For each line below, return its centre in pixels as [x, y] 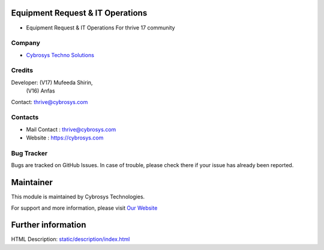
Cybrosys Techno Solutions [60, 55]
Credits [22, 70]
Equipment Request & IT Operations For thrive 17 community [100, 28]
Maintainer [32, 182]
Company [25, 43]
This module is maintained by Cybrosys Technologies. [78, 197]
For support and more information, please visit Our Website [84, 208]
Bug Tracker [29, 153]
